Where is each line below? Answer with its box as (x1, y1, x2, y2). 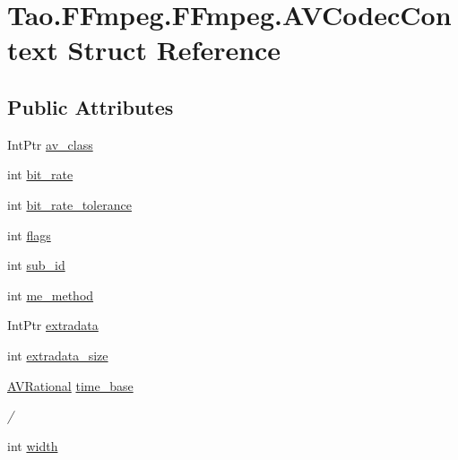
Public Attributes (7, 92, 174, 120)
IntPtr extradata (7, 316, 99, 334)
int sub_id (7, 256, 65, 274)
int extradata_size (7, 345, 108, 364)
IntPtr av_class (7, 135, 93, 153)
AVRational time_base (7, 376, 134, 395)
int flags (7, 225, 51, 244)
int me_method (7, 285, 94, 304)
